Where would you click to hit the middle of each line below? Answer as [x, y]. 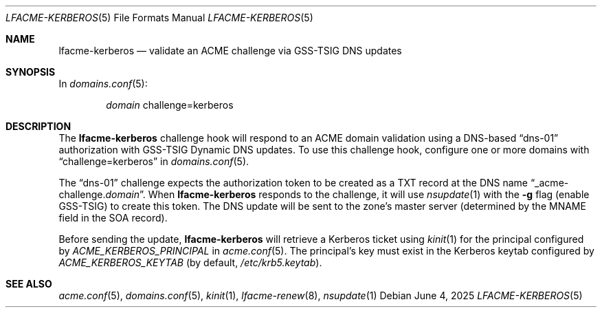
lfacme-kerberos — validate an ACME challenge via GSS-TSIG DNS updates [230, 51]
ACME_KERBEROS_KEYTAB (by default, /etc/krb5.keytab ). [190, 262]
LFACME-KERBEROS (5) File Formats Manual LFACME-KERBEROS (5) [159, 18]
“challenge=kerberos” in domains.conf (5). [154, 161]
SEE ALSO [29, 284]
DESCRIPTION [38, 126]
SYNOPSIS [31, 72]
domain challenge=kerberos [170, 105]
